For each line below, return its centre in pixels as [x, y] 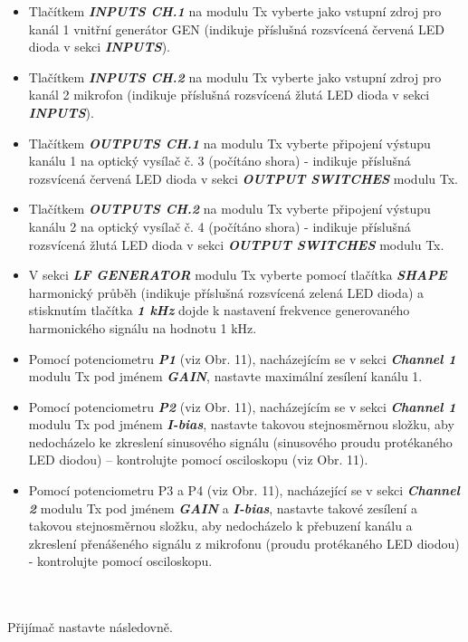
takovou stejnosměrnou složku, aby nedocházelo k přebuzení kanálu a [220, 526]
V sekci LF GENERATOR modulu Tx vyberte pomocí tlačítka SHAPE [238, 275]
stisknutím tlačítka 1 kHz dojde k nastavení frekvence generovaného [219, 310]
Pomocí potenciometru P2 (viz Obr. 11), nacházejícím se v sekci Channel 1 [242, 406]
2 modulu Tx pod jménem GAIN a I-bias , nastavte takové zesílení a [223, 508]
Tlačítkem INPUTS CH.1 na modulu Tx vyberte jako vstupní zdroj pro [235, 11]
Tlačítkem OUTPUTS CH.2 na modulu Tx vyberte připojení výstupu [229, 209]
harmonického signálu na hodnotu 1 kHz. [143, 327]
